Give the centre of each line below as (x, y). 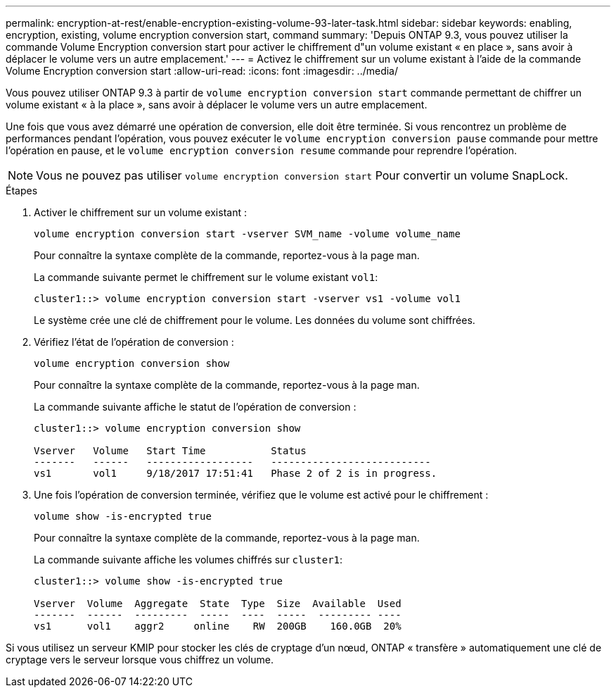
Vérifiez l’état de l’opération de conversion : (134, 342)
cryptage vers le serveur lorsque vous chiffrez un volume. (140, 660)
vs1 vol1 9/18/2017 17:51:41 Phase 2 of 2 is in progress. (236, 473)
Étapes (22, 191)
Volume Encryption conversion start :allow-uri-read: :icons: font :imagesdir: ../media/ (202, 71)
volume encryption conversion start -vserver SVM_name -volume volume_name (247, 234)
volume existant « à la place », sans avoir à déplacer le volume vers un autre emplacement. (217, 105)
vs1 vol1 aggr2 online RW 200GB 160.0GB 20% (218, 626)
